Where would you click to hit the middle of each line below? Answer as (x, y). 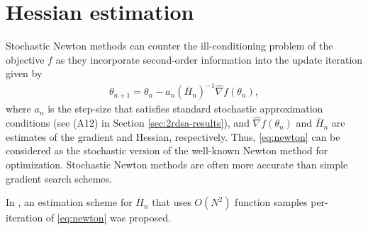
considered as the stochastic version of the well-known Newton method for (167, 150)
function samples (271, 202)
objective (25, 59)
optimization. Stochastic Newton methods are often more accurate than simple (177, 165)
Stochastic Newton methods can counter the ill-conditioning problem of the (169, 46)
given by (24, 73)
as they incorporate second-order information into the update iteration (209, 59)
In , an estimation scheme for (69, 202)
